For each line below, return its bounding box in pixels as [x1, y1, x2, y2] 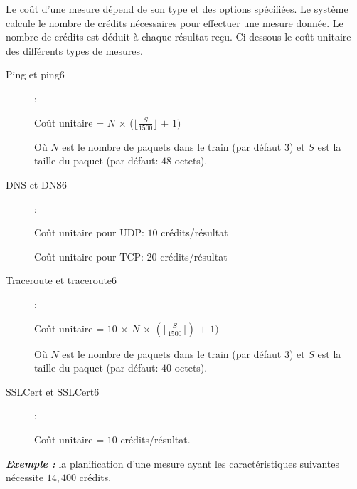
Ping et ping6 [6, 67, 65, 82]
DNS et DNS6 [6, 177, 67, 192]
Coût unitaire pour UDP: [34, 225, 144, 240]
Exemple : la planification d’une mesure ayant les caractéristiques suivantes [6, 456, 339, 470]
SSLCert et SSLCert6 [6, 384, 100, 399]
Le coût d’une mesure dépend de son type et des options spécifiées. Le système [6, 1, 348, 16]
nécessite [6, 470, 44, 485]
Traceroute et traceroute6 [6, 273, 117, 288]
